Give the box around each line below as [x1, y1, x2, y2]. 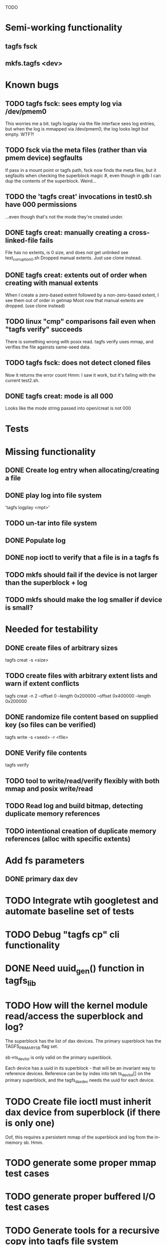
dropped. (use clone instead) [5, 303, 65, 309]
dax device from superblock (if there [5, 1107, 160, 1118]
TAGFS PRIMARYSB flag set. [5, 1043, 59, 1050]
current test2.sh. [5, 377, 40, 383]
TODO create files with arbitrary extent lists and [5, 672, 158, 680]
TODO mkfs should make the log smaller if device [5, 595, 162, 604]
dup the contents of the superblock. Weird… [5, 177, 97, 184]
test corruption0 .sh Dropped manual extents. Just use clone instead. [5, 255, 142, 262]
